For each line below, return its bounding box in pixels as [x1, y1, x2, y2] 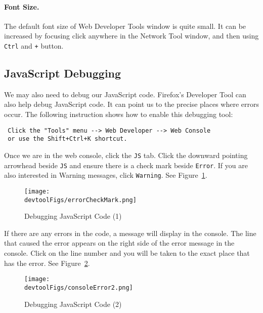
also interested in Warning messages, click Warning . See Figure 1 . [4, 170, 207, 180]
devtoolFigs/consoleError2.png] [24, 284, 133, 291]
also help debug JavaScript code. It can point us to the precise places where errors [4, 99, 259, 109]
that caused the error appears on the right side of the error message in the [4, 238, 235, 248]
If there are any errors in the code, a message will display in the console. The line [4, 227, 256, 238]
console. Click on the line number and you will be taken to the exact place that [4, 248, 250, 258]
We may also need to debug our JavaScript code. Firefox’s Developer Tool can [4, 89, 246, 99]
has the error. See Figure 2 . [4, 257, 90, 268]
